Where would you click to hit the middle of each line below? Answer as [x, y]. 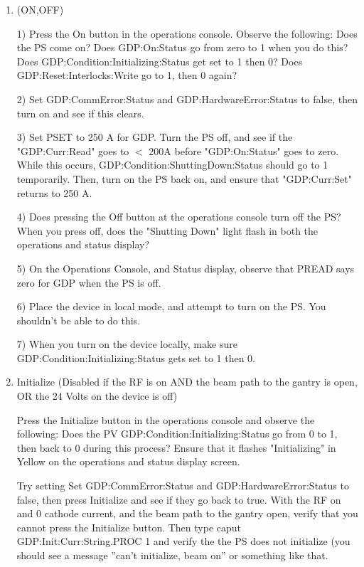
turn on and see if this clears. [80, 113]
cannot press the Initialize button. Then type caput [129, 527]
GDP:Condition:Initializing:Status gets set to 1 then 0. [136, 357]
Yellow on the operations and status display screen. [128, 461]
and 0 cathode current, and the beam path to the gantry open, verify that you [187, 513]
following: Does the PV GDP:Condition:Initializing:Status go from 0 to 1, [177, 434]
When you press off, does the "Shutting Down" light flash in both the [167, 230]
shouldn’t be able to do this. [79, 320]
